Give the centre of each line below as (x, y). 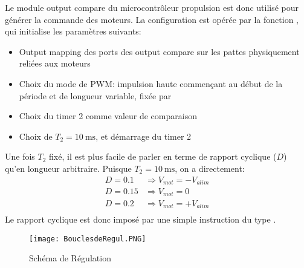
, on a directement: (210, 168)
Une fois (20, 156)
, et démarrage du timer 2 (144, 136)
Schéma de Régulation (70, 258)
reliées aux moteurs (55, 63)
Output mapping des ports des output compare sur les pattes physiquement (159, 51)
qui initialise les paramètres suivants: (73, 31)
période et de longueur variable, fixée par (95, 95)
